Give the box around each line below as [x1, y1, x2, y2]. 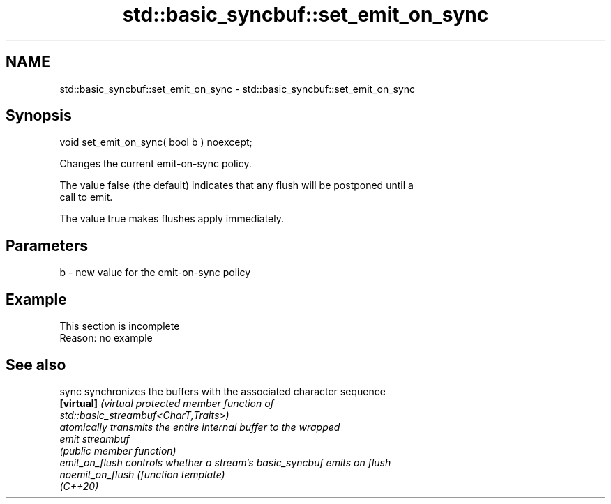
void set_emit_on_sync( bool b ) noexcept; [59, 136, 252, 148]
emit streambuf [59, 432, 130, 445]
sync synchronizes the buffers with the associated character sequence [59, 385, 386, 397]
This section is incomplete [59, 320, 180, 333]
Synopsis [6, 107, 72, 125]
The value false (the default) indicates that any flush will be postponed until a [59, 179, 414, 192]
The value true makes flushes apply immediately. [59, 213, 284, 225]
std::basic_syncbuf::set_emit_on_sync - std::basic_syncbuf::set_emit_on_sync [59, 82, 416, 95]
